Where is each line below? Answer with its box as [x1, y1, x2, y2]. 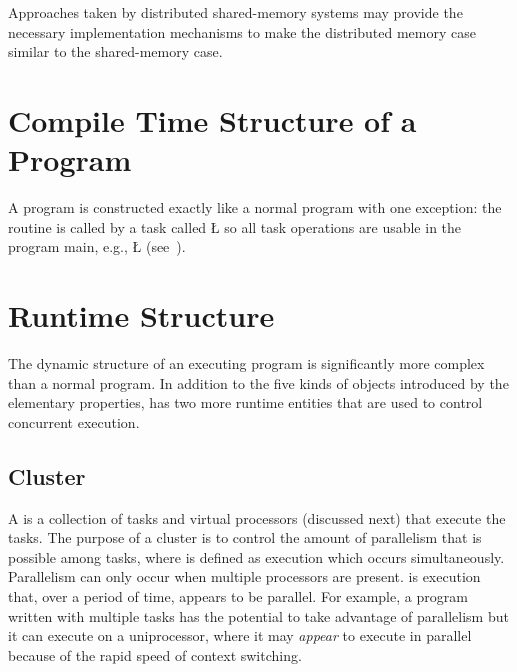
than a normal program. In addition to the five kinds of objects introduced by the [8, 372, 509, 393]
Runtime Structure [8, 295, 275, 336]
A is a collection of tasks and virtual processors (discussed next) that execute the [8, 507, 506, 528]
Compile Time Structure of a [8, 99, 417, 140]
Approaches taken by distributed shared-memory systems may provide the [8, 2, 463, 22]
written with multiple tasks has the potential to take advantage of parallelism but [8, 605, 509, 626]
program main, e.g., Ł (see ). [8, 236, 186, 257]
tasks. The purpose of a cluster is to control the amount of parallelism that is [8, 527, 482, 548]
